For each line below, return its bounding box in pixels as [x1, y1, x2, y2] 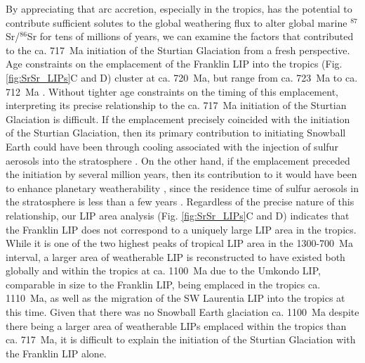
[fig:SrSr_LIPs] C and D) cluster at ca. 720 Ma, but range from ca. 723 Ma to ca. [6, 70, 358, 84]
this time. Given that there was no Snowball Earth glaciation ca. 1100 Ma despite [6, 305, 359, 319]
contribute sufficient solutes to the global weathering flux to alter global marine [6, 15, 347, 30]
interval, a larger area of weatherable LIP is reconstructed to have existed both [6, 249, 345, 264]
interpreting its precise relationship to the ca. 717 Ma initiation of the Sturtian [6, 98, 347, 113]
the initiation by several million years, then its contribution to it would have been [6, 167, 357, 181]
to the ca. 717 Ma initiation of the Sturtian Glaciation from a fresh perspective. [6, 42, 350, 57]
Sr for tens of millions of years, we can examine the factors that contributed [27, 29, 354, 44]
